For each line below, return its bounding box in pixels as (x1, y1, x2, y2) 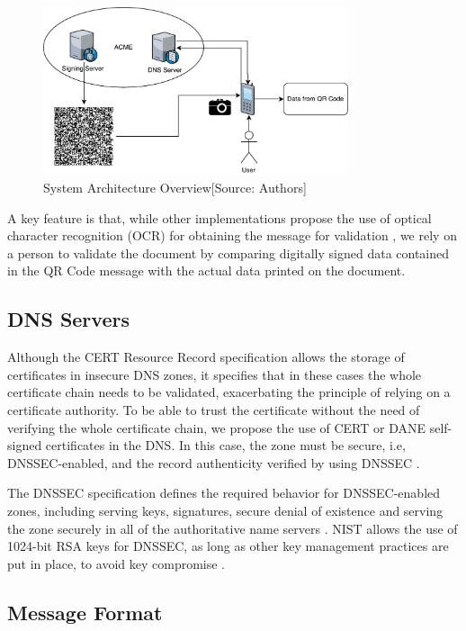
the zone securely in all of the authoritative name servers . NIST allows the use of (7, 518, 458, 537)
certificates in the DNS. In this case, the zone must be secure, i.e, (45, 436, 406, 455)
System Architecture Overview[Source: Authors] (43, 178, 307, 197)
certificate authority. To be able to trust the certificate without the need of (7, 401, 420, 419)
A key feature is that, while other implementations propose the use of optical (7, 208, 432, 227)
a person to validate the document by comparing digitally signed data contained (7, 243, 450, 262)
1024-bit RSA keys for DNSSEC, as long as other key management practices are (7, 536, 449, 555)
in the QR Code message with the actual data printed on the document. (7, 261, 406, 280)
